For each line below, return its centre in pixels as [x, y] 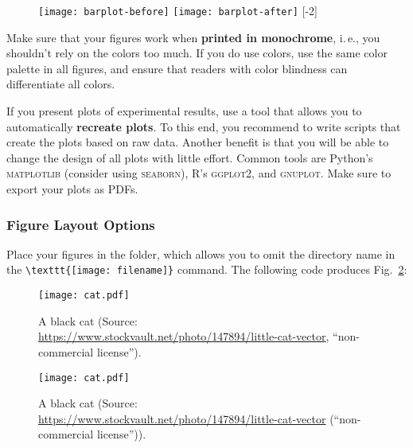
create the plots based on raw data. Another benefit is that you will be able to [198, 142]
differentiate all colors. [61, 84]
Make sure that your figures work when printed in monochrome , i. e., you [193, 37]
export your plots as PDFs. [72, 189]
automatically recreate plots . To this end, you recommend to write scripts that [204, 126]
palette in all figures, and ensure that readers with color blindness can [177, 68]
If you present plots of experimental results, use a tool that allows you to [184, 111]
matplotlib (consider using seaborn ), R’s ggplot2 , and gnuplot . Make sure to [199, 173]
